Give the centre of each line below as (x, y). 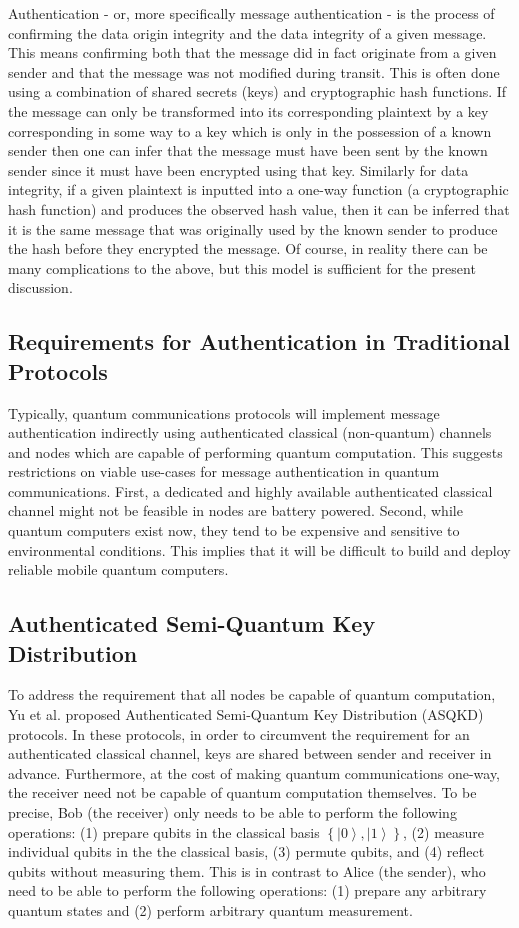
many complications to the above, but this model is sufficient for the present (242, 267)
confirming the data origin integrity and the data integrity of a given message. (247, 32)
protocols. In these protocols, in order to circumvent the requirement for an (239, 733)
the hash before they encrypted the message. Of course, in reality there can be (248, 248)
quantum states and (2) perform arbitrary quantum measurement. (210, 909)
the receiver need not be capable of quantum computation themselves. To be (242, 792)
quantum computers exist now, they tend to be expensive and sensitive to (234, 530)
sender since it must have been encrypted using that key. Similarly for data (238, 169)
